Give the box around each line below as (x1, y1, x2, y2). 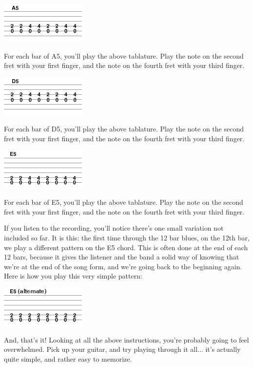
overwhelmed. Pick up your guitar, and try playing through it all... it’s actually (4, 344, 241, 354)
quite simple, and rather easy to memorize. (4, 353, 132, 364)
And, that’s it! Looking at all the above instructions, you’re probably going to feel (4, 334, 249, 345)
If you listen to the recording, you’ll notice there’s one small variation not (4, 223, 224, 233)
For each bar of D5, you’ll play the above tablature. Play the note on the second (4, 124, 244, 134)
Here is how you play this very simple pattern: (4, 271, 142, 281)
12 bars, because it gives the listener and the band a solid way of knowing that (4, 252, 239, 262)
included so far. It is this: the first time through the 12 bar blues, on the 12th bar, (4, 232, 250, 242)
